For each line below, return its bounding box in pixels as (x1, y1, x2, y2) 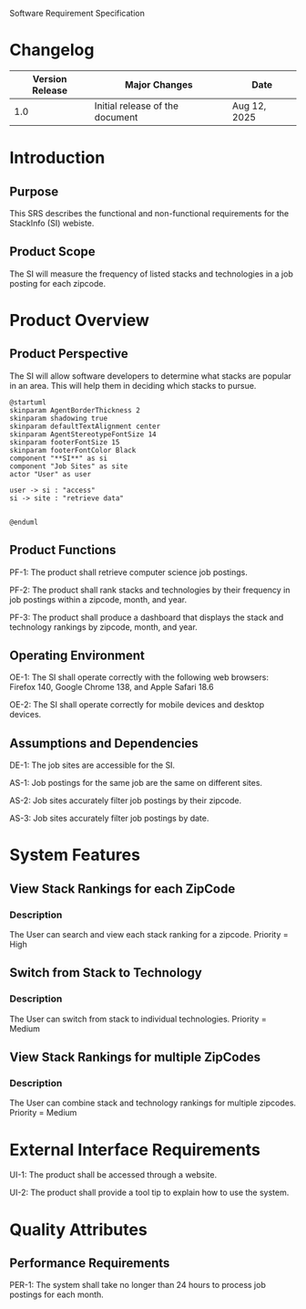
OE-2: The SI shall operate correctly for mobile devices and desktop (9, 699, 265, 710)
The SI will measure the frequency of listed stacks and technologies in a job (9, 268, 293, 279)
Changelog (9, 40, 95, 60)
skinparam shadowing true (9, 414, 107, 423)
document (94, 110, 138, 123)
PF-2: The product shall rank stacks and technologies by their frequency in (9, 584, 291, 595)
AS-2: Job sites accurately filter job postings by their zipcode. (9, 795, 242, 806)
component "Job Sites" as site (9, 461, 128, 471)
